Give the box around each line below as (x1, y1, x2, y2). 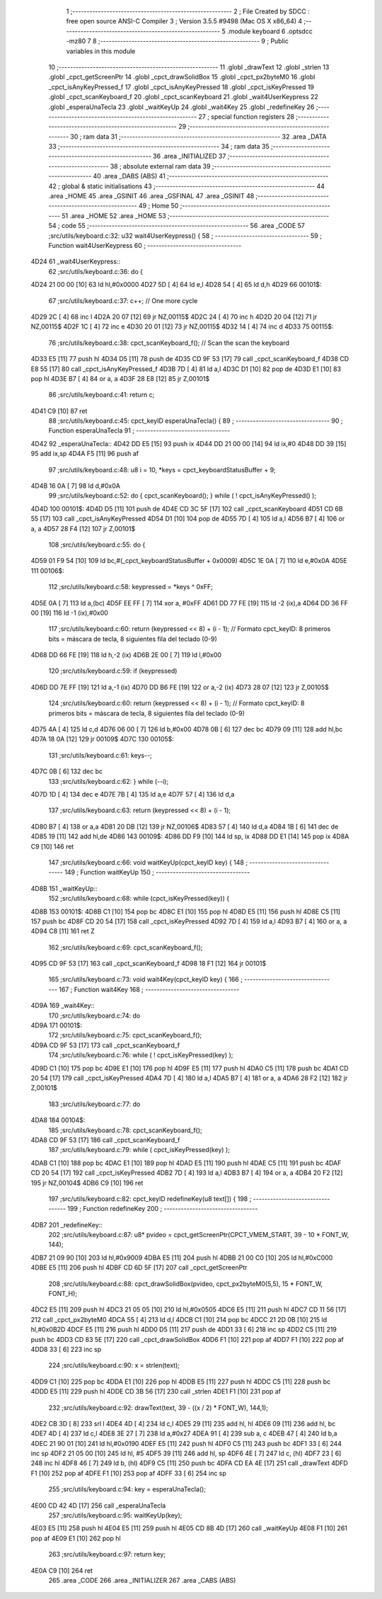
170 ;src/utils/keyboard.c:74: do (48, 1011, 141, 1020)
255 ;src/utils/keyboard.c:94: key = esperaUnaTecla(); (48, 1485, 207, 1493)
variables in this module (66, 47, 136, 55)
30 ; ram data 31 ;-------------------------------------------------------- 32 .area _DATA (70, 132, 327, 141)
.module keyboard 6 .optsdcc (226, 27, 313, 35)
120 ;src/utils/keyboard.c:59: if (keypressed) (48, 666, 178, 676)
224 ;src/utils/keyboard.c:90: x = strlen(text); (48, 1361, 180, 1370)
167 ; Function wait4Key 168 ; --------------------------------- (59, 985, 240, 994)
